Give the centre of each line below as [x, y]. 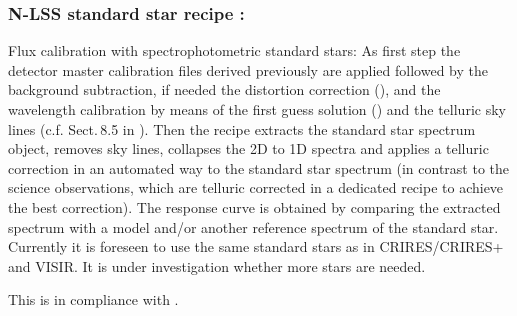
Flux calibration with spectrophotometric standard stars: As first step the [234, 50]
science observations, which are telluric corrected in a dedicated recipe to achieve [256, 187]
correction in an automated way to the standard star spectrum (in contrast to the [259, 167]
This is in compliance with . [93, 299]
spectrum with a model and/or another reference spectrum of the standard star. [253, 226]
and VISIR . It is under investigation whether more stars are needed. [217, 265]
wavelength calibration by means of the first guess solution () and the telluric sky [257, 109]
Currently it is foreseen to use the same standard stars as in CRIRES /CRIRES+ [256, 246]
